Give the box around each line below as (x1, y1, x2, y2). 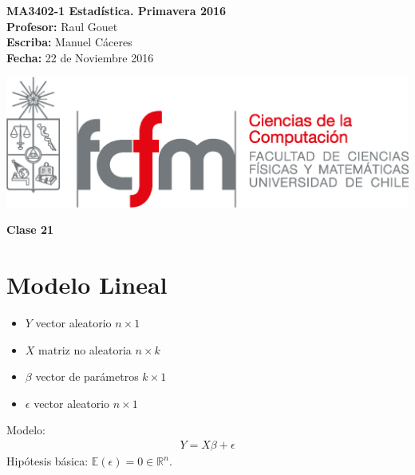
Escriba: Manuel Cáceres (6, 34, 132, 50)
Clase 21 (6, 221, 54, 238)
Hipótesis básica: (6, 453, 89, 469)
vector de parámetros (35, 368, 139, 385)
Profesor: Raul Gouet (6, 18, 118, 34)
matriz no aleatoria (38, 341, 132, 358)
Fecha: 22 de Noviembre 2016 (6, 49, 154, 65)
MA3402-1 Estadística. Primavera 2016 (6, 2, 227, 18)
